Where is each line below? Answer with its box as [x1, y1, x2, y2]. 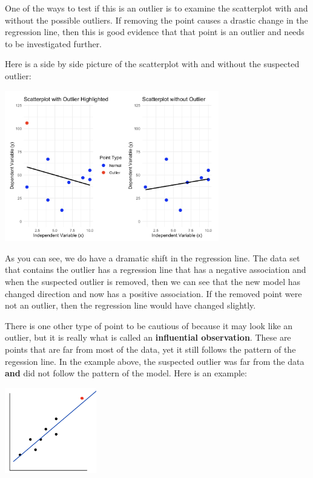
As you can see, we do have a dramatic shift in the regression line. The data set [5, 251, 300, 264]
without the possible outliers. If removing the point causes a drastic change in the [5, 13, 308, 26]
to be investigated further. [5, 37, 102, 50]
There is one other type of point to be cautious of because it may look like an [5, 319, 293, 332]
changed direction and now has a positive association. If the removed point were [5, 287, 302, 300]
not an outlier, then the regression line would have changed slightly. [5, 299, 256, 312]
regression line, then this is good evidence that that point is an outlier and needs [5, 25, 305, 38]
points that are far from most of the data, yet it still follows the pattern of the [5, 342, 296, 355]
